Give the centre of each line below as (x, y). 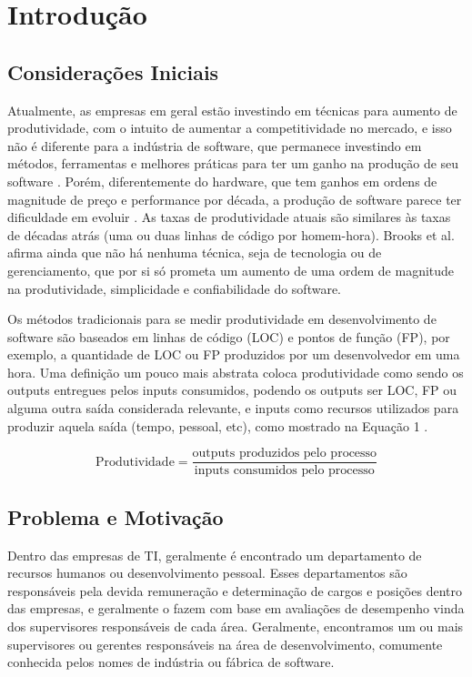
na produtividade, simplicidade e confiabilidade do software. (175, 288)
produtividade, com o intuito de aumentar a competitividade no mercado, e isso (230, 128)
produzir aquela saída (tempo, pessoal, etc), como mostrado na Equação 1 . (218, 425)
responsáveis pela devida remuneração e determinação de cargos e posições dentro (235, 590)
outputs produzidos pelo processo (285, 454)
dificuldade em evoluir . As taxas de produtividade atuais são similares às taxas (229, 217)
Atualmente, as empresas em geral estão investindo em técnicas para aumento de (232, 110)
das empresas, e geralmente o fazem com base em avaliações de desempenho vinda (236, 608)
